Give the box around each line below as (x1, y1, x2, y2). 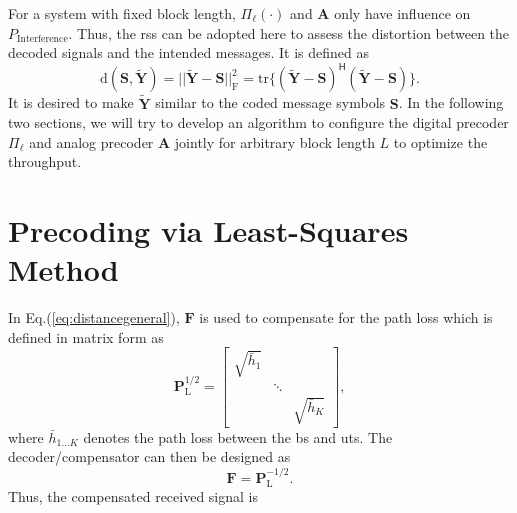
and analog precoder (29, 131, 154, 152)
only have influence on (334, 3, 471, 23)
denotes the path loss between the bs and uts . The (83, 426, 393, 447)
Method (8, 249, 119, 290)
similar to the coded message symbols (155, 92, 386, 113)
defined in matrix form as (8, 326, 164, 347)
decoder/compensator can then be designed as (8, 446, 291, 467)
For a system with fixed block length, (8, 3, 236, 23)
